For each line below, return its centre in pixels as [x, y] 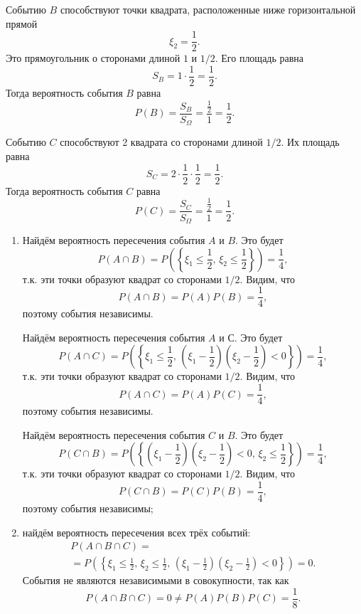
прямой [22, 23]
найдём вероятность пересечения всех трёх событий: [136, 532]
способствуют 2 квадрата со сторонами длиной [161, 142]
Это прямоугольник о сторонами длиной [93, 58]
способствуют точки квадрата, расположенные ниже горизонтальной [208, 9]
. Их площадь [310, 142]
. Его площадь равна [259, 58]
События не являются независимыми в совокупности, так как [156, 580]
